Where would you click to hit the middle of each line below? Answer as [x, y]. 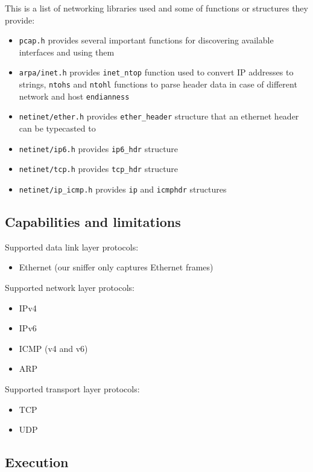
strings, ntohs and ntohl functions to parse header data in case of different [158, 84]
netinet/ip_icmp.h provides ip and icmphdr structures [123, 189]
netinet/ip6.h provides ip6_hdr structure [99, 148]
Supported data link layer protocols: [72, 247]
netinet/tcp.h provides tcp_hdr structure [99, 169]
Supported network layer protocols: [70, 288]
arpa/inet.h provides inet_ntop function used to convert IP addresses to [156, 72]
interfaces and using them [67, 52]
